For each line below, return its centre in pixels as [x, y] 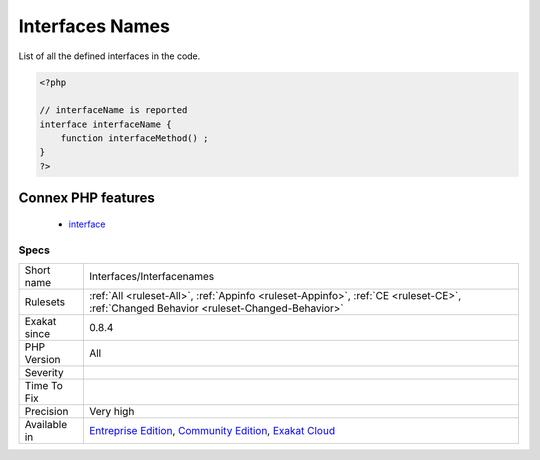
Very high [111, 412]
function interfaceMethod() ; [134, 138]
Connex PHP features [86, 198]
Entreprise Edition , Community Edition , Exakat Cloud [211, 431]
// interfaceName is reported [113, 110]
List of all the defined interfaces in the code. [109, 56]
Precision [46, 412]
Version [42, 360]
